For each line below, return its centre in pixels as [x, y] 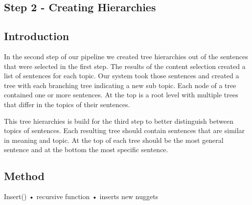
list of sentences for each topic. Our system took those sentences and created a [122, 76]
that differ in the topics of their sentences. [67, 104]
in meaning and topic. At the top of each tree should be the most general [114, 140]
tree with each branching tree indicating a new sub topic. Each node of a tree [120, 85]
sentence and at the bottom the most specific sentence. [86, 149]
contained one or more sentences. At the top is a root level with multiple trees [121, 95]
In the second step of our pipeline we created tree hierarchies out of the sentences [126, 56]
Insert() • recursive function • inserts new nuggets [81, 196]
